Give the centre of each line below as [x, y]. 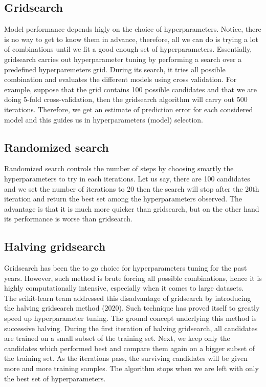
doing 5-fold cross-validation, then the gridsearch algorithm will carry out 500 [126, 99]
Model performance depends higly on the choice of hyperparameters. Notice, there [133, 29]
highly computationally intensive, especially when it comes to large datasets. [124, 288]
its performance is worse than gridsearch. [68, 219]
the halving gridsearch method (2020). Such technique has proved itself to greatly [132, 308]
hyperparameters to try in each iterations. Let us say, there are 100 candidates [127, 178]
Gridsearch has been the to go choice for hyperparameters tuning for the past [126, 268]
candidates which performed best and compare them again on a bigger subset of [130, 348]
